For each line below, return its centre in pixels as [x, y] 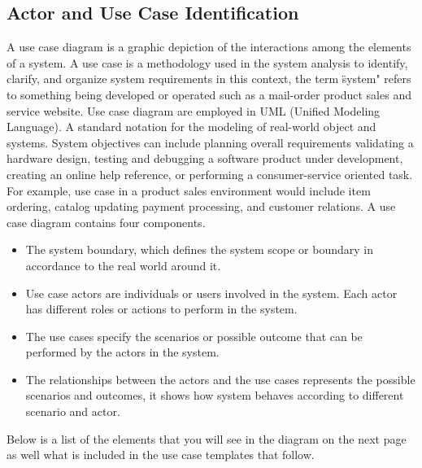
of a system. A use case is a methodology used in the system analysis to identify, [207, 62]
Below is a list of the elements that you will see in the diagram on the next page [207, 438]
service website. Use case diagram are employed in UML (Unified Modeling [194, 110]
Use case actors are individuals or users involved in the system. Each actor [211, 293]
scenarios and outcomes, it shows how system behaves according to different [215, 395]
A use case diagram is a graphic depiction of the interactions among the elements [209, 47]
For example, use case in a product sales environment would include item [189, 190]
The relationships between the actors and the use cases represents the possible [220, 379]
